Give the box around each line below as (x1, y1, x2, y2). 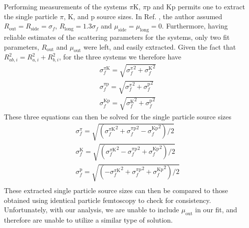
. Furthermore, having (162, 21, 228, 31)
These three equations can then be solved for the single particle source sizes (4, 111, 232, 121)
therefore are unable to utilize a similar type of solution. (4, 215, 173, 225)
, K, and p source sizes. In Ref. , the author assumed (63, 11, 222, 21)
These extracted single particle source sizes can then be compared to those (4, 185, 228, 196)
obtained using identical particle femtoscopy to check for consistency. (4, 195, 211, 205)
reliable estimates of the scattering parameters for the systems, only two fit (4, 31, 230, 42)
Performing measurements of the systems (4, 1, 127, 11)
